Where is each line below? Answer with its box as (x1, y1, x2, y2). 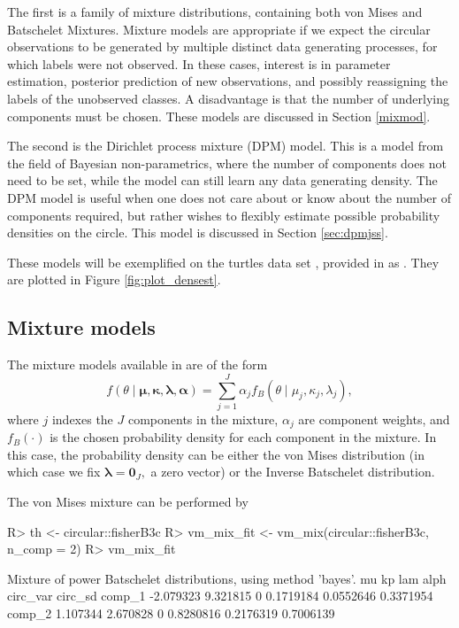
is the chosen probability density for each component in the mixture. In (50, 428, 437, 446)
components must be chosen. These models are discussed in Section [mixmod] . (7, 106, 431, 125)
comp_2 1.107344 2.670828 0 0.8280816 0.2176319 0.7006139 (7, 604, 335, 623)
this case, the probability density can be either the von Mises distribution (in (7, 445, 425, 463)
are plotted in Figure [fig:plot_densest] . (7, 270, 221, 289)
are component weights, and (298, 409, 450, 428)
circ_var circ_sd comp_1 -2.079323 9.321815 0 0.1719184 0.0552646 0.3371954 (7, 586, 433, 605)
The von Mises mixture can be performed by (7, 492, 249, 511)
